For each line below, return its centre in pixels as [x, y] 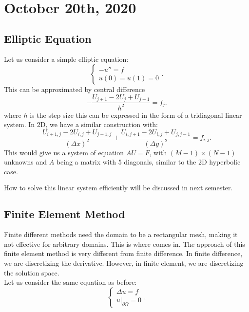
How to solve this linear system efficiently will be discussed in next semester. [118, 188]
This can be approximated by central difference [75, 89]
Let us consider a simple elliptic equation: [66, 59]
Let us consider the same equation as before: [70, 282]
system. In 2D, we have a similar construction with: [81, 124]
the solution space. [32, 272]
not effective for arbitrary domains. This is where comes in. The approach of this [124, 244]
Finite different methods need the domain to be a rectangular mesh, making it [121, 234]
